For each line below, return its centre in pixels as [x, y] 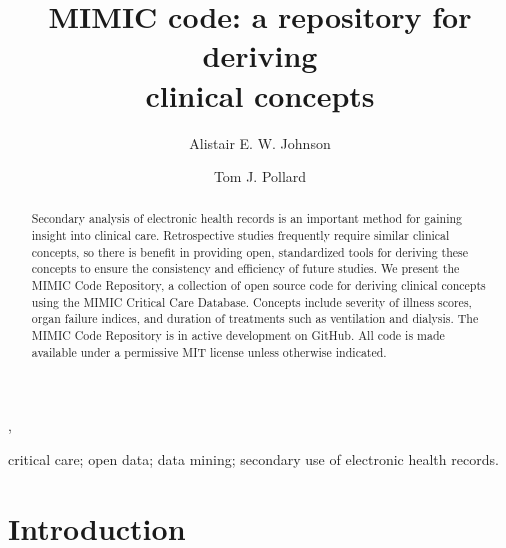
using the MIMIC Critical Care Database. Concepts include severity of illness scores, [251, 301]
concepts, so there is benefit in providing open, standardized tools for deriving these [250, 251]
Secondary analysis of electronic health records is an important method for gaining [247, 218]
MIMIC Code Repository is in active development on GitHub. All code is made [238, 335]
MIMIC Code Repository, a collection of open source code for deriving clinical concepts [258, 285]
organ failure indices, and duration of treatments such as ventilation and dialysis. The [255, 318]
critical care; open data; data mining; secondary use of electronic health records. [253, 458]
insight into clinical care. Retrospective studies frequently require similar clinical [240, 235]
